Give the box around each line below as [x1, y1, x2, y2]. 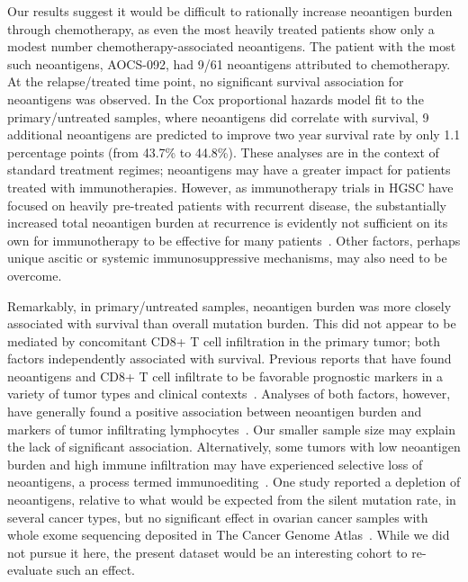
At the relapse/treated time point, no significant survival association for [7, 72, 404, 91]
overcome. [7, 265, 62, 284]
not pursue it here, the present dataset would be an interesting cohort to [7, 542, 408, 561]
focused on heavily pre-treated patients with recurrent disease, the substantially [7, 195, 446, 214]
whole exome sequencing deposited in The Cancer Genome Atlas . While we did [7, 525, 450, 544]
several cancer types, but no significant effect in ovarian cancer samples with [7, 507, 428, 526]
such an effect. [56, 560, 135, 579]
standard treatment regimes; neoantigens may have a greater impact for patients [7, 160, 451, 179]
